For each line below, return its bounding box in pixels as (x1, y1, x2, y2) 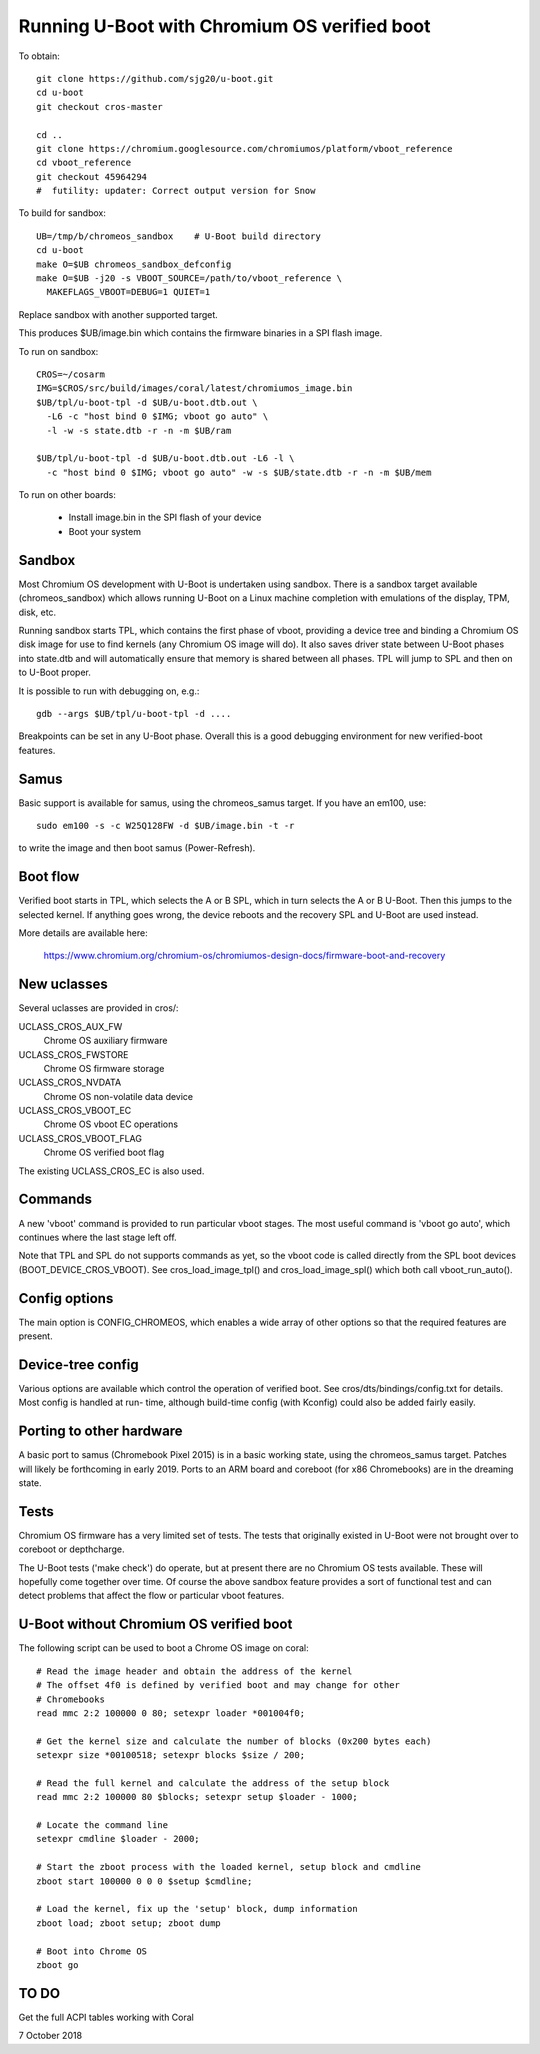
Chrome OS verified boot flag (43, 1146, 165, 1159)
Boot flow (18, 868, 80, 885)
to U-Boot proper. (18, 666, 92, 679)
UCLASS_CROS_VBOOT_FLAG (18, 1132, 142, 1144)
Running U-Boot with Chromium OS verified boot (18, 15, 431, 37)
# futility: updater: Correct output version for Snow (36, 185, 316, 197)
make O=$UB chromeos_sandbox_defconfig (36, 258, 232, 270)
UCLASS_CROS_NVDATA (18, 1076, 122, 1089)
